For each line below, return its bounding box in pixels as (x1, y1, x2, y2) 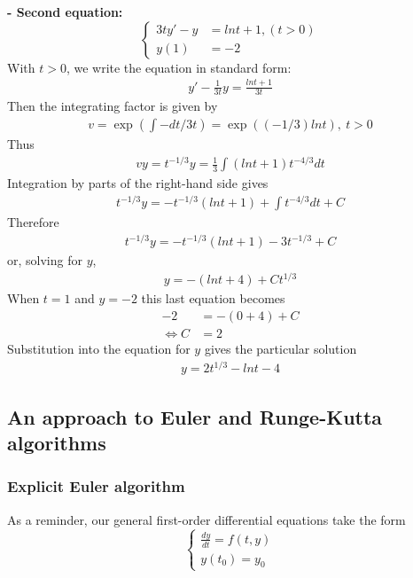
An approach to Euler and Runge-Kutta (7, 402, 383, 430)
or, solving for (7, 251, 82, 269)
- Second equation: (7, 3, 123, 20)
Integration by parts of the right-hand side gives (7, 174, 269, 192)
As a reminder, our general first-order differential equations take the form (7, 510, 406, 528)
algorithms (7, 429, 106, 457)
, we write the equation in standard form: (66, 58, 292, 76)
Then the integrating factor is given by (7, 97, 218, 115)
